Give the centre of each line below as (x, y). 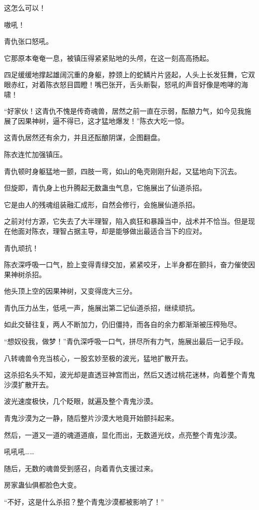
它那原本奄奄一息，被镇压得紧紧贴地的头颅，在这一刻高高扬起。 (109, 58)
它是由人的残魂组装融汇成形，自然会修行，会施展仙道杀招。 (102, 204)
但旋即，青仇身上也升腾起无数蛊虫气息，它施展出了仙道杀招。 (105, 188)
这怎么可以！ (25, 7)
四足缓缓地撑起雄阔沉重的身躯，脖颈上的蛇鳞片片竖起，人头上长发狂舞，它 (126, 75)
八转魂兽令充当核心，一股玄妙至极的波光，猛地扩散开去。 (98, 358)
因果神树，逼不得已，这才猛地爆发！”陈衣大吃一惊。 (103, 120)
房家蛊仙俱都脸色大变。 (42, 485)
